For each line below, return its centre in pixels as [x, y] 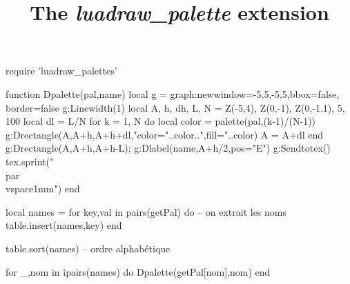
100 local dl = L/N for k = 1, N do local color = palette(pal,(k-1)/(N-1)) [161, 121]
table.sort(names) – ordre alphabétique [88, 248]
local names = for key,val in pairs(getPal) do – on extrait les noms [146, 211]
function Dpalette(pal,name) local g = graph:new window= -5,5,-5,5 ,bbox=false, [173, 93]
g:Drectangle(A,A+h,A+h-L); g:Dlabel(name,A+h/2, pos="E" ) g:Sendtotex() [168, 148]
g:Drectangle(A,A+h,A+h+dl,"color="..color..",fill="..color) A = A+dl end [165, 134]
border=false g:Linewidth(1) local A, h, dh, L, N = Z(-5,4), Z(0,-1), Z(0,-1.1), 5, [175, 107]
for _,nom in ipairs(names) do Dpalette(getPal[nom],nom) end [138, 271]
